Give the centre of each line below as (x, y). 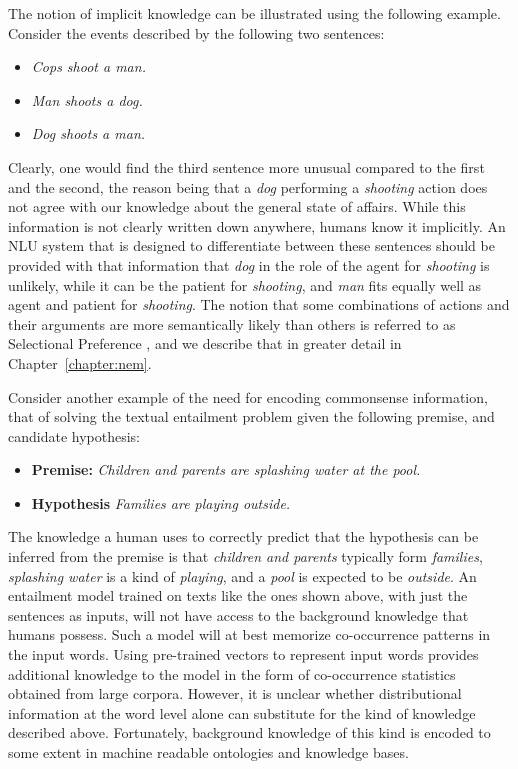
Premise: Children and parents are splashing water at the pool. (226, 469)
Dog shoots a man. (88, 133)
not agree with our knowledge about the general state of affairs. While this (237, 206)
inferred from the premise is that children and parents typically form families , (245, 556)
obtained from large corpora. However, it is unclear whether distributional (235, 693)
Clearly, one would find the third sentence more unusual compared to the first (246, 166)
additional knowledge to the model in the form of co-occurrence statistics (232, 673)
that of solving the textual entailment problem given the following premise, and (251, 416)
